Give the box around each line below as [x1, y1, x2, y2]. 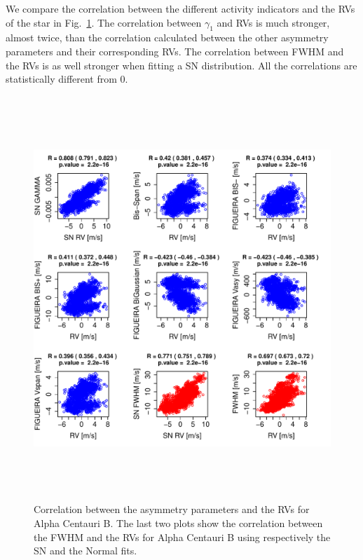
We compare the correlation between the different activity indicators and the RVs [6, 1, 355, 15]
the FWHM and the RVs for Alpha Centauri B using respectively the [34, 529, 331, 544]
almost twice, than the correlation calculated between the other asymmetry [6, 30, 329, 45]
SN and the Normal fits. [34, 543, 137, 558]
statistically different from [6, 71, 117, 86]
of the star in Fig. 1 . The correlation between [6, 15, 202, 29]
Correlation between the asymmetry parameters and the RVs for [34, 502, 310, 517]
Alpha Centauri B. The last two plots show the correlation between [34, 515, 323, 530]
